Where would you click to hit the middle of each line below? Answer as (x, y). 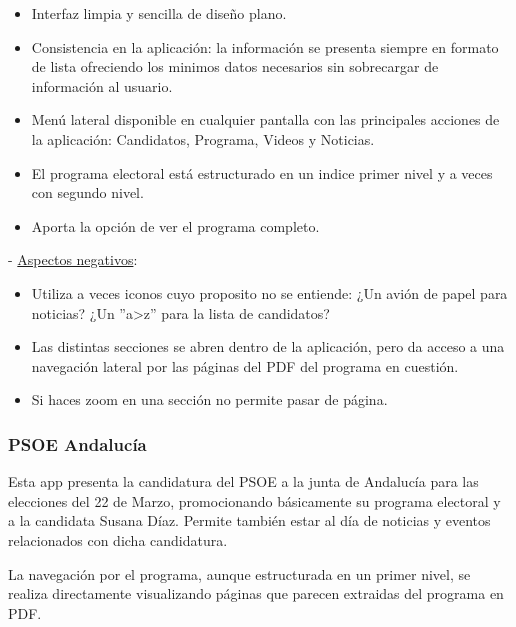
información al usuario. (102, 85)
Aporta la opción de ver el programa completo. (175, 225)
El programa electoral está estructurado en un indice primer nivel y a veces (262, 172)
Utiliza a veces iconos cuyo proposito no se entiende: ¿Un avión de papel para (269, 292)
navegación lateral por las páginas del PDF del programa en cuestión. (245, 365)
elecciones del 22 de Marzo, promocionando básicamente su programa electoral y (254, 500)
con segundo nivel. (87, 192)
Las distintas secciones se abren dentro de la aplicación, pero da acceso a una (268, 346)
